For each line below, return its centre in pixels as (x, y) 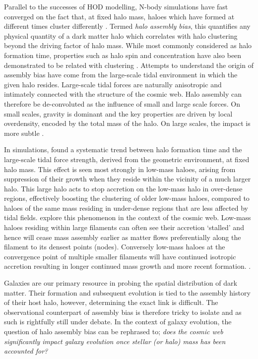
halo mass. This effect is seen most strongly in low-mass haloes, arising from (120, 169)
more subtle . (24, 133)
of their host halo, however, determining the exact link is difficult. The (111, 302)
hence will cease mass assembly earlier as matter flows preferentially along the (123, 237)
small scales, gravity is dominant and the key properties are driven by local (118, 113)
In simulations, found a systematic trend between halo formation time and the (123, 150)
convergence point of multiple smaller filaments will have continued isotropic (120, 256)
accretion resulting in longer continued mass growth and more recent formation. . (128, 266)
